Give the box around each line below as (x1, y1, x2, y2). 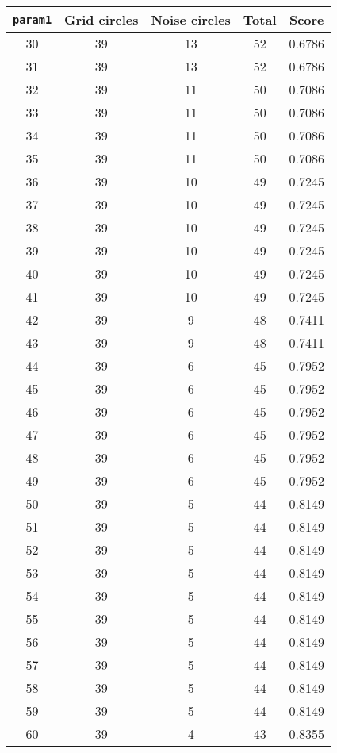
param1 (13, 13, 52, 26)
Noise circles (151, 10, 231, 29)
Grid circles (64, 10, 139, 29)
